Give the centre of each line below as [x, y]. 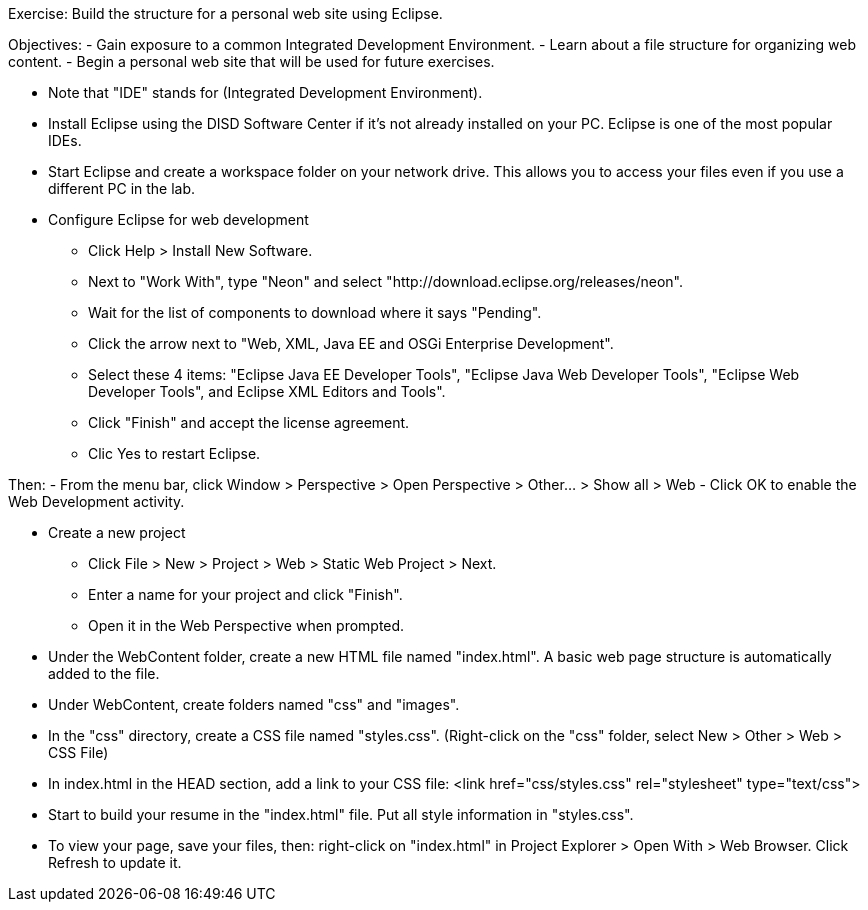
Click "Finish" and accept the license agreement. [249, 422]
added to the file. [104, 673]
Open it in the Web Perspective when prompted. [246, 625]
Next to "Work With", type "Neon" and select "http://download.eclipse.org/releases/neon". [386, 281]
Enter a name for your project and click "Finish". [245, 594]
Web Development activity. [96, 501]
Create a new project [117, 532]
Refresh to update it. [115, 862]
